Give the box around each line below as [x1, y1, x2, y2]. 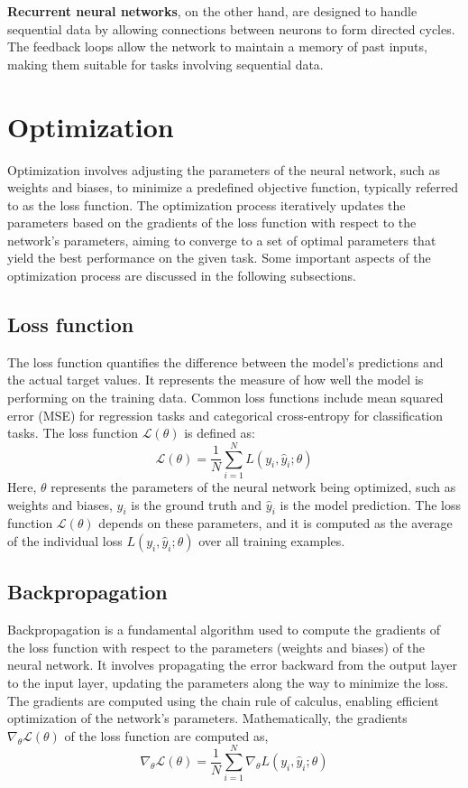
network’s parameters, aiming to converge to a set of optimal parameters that [7, 230, 436, 249]
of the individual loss [7, 531, 123, 550]
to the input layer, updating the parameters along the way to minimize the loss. [7, 672, 449, 691]
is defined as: [184, 423, 255, 442]
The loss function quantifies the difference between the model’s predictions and [7, 352, 444, 371]
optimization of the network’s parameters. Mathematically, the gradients [7, 709, 408, 728]
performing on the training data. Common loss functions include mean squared [7, 388, 444, 407]
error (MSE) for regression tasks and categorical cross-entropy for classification [7, 405, 444, 424]
